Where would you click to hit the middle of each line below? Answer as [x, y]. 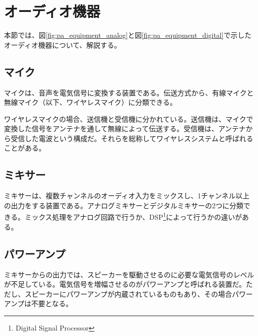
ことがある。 [25, 148]
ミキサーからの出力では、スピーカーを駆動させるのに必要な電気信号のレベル [129, 274]
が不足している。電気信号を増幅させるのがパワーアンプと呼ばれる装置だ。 [125, 284]
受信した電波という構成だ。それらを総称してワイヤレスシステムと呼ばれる [132, 138]
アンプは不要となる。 [38, 303]
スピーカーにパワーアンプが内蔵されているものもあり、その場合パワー [139, 294]
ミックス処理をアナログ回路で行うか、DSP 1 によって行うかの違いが [133, 216]
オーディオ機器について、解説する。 [63, 44]
